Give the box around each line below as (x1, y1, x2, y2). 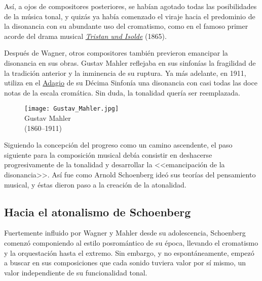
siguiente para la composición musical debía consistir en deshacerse (4, 149, 212, 160)
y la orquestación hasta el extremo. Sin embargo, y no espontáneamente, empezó (4, 247, 254, 258)
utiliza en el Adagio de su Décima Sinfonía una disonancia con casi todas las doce (4, 77, 257, 88)
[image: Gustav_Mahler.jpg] (24, 105, 119, 113)
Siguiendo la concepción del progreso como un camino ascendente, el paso (4, 139, 233, 150)
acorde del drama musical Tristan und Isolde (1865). (4, 30, 167, 41)
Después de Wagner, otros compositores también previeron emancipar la (4, 48, 228, 58)
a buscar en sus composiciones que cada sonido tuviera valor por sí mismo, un (4, 257, 246, 268)
